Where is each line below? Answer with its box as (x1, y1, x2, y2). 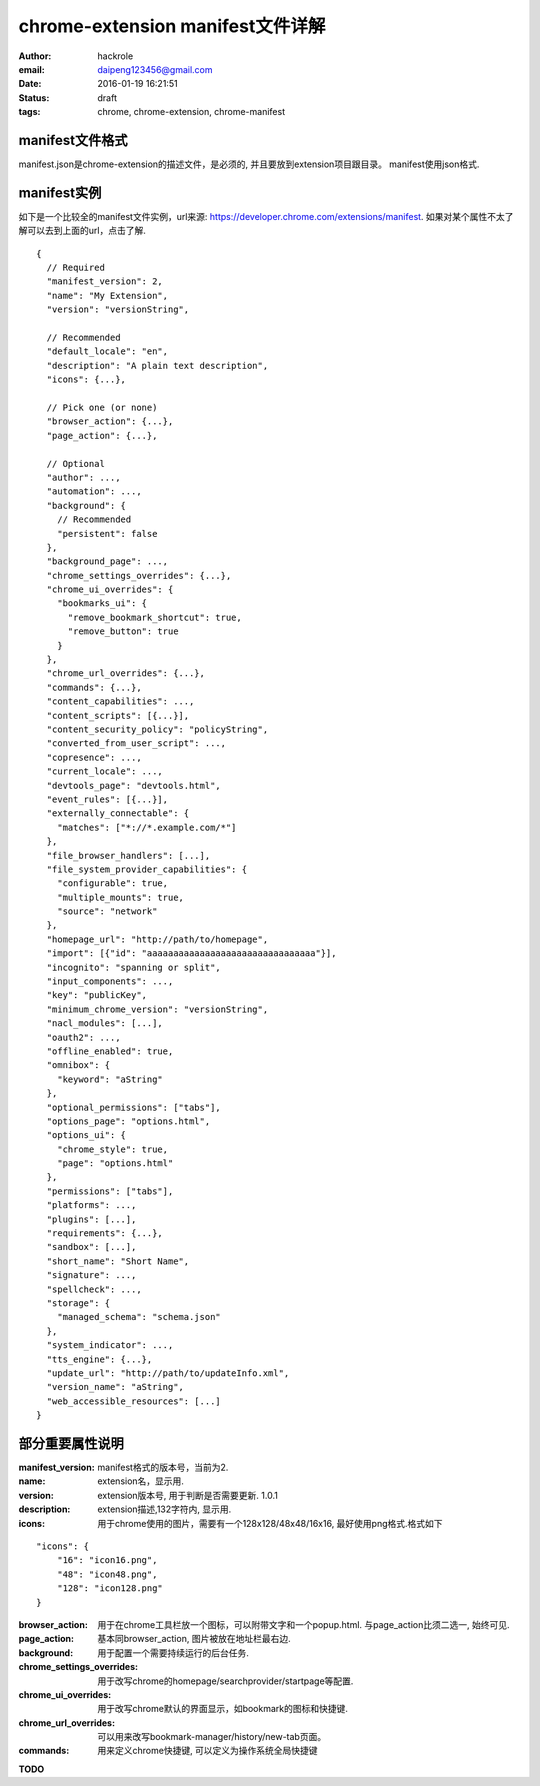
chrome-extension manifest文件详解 (18, 15, 326, 37)
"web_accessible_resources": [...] (46, 1395, 222, 1407)
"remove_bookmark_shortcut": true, (67, 611, 242, 623)
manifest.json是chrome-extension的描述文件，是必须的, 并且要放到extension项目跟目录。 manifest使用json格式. (18, 158, 480, 170)
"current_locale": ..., (46, 766, 164, 777)
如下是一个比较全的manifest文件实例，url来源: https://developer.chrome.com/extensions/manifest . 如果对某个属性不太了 (18, 210, 514, 222)
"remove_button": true (67, 626, 179, 637)
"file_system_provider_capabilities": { (46, 863, 248, 875)
